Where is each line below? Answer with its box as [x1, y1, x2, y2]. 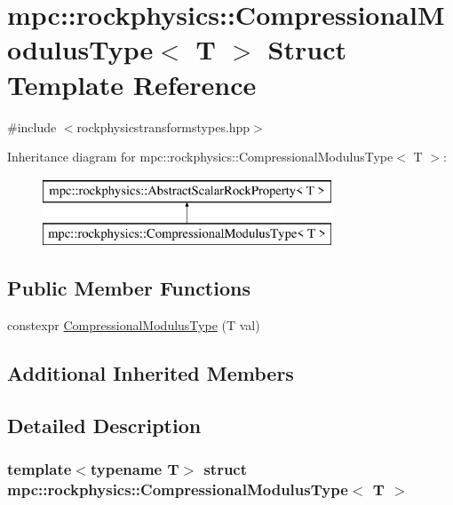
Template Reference [7, 66, 257, 102]
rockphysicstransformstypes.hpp [76, 117, 250, 136]
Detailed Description [7, 411, 202, 438]
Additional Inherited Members [7, 359, 294, 387]
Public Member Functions [7, 274, 250, 302]
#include [7, 117, 57, 136]
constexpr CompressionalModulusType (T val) [7, 316, 260, 335]
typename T [90, 458, 179, 480]
